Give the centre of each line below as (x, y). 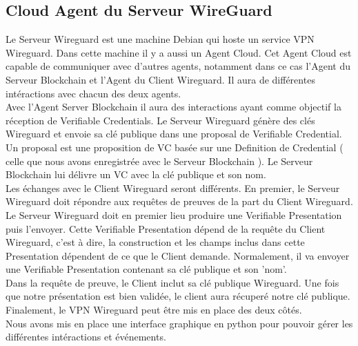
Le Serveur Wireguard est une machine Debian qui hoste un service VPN (160, 39)
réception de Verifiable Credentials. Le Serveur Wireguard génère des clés (160, 120)
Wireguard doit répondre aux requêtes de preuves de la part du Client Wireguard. (179, 201)
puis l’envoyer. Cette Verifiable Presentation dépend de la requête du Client (166, 228)
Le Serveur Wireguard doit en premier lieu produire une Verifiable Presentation (174, 214)
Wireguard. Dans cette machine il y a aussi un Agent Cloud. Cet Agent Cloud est (179, 52)
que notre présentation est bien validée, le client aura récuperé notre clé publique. (178, 296)
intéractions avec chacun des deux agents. (93, 93)
